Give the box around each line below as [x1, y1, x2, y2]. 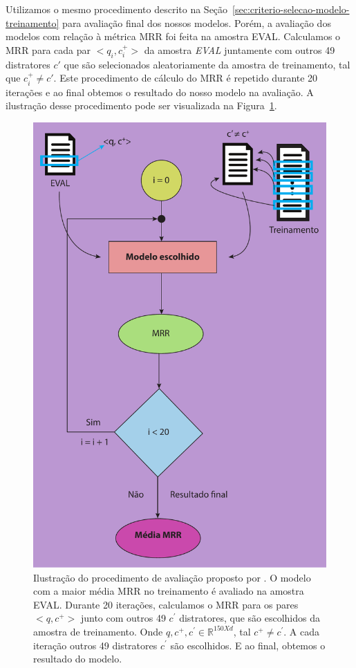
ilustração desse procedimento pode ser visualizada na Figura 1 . [6, 98, 277, 113]
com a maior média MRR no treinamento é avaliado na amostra [33, 584, 304, 598]
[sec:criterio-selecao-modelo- [232, 2, 350, 16]
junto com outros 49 [80, 611, 166, 625]
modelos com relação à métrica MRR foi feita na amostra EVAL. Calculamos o [6, 29, 341, 44]
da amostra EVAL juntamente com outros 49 [144, 42, 335, 57]
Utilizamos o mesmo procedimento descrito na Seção [6, 2, 228, 16]
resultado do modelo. [33, 651, 122, 666]
